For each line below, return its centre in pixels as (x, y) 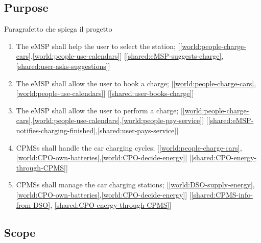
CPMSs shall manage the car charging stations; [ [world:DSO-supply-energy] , (135, 185)
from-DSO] (33, 204)
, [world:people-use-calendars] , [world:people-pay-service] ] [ (119, 120)
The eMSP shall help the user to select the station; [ (98, 46)
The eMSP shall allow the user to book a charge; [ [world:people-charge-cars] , (136, 83)
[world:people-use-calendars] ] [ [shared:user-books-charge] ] (105, 93)
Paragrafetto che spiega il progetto (58, 29)
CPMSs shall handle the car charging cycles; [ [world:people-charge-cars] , (129, 147)
